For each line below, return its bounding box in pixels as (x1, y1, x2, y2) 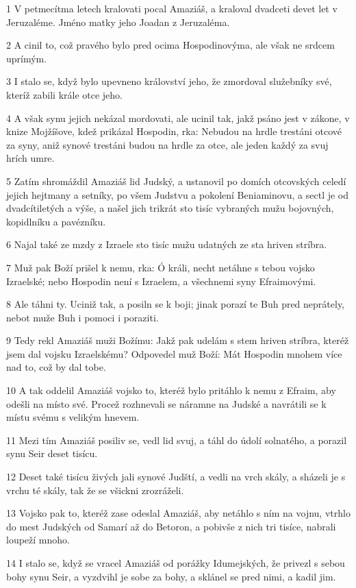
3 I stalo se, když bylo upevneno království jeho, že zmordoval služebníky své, (6, 74, 332, 88)
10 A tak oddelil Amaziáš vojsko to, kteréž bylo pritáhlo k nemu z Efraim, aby (6, 383, 336, 397)
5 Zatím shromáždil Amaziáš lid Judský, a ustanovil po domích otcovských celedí (6, 173, 346, 188)
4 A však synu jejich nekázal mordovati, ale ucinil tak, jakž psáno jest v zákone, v (6, 110, 350, 125)
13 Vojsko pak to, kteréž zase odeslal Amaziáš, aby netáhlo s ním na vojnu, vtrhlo (6, 506, 351, 520)
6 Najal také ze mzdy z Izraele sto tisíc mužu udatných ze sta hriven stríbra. (6, 237, 327, 252)
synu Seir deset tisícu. (6, 446, 98, 461)
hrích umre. (6, 151, 55, 165)
